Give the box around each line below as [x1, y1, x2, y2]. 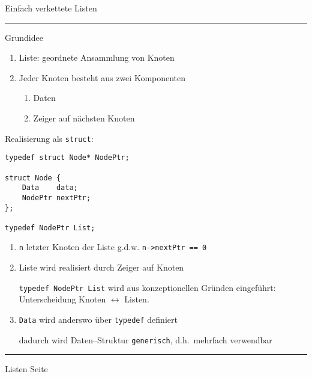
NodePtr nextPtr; [22, 193, 91, 202]
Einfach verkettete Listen [5, 2, 97, 14]
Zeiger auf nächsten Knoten [33, 111, 135, 124]
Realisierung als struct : [5, 132, 94, 144]
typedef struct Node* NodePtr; [5, 153, 130, 162]
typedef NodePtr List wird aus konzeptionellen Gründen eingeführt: [19, 281, 276, 293]
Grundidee [5, 31, 43, 43]
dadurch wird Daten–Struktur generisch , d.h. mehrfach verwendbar [19, 333, 272, 346]
